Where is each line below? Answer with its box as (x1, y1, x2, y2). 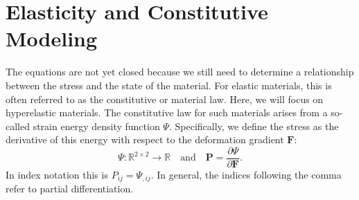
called (6, 118, 30, 133)
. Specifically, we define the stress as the (168, 118, 339, 133)
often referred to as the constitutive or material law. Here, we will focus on (6, 91, 324, 106)
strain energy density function (33, 118, 160, 133)
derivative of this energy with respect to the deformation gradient (6, 132, 284, 147)
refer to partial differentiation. (6, 181, 134, 196)
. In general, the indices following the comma (150, 167, 342, 181)
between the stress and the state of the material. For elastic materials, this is (6, 78, 332, 92)
